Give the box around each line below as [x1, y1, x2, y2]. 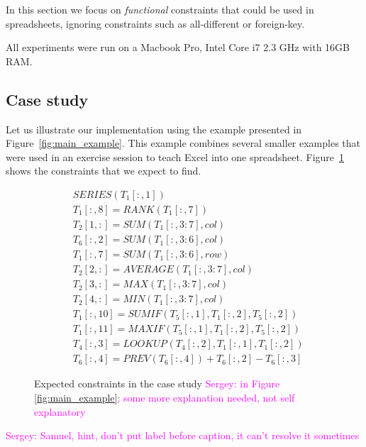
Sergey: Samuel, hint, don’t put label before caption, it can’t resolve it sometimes [6, 428, 360, 443]
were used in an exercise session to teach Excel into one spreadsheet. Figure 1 [6, 149, 345, 164]
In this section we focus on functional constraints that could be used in [6, 2, 314, 16]
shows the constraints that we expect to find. [6, 163, 201, 178]
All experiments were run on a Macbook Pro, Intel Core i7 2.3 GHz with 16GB [6, 40, 350, 55]
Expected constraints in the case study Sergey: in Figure [34, 376, 280, 391]
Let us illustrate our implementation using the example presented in [6, 121, 302, 136]
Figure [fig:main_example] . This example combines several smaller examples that [6, 136, 361, 150]
